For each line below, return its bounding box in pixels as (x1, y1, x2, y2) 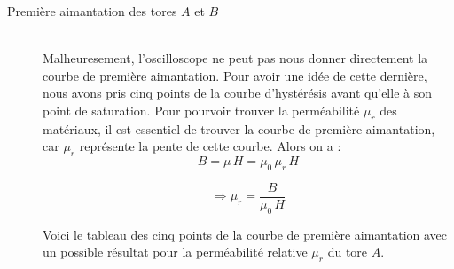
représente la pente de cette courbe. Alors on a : (79, 137, 341, 155)
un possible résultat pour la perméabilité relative (43, 242, 308, 261)
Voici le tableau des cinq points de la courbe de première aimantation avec (43, 225, 448, 243)
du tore (327, 242, 368, 261)
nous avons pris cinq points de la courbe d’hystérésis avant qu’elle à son (43, 83, 432, 102)
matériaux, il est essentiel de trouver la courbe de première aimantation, (43, 119, 435, 138)
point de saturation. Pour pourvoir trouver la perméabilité (43, 100, 360, 119)
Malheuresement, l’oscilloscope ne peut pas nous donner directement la (43, 49, 428, 67)
